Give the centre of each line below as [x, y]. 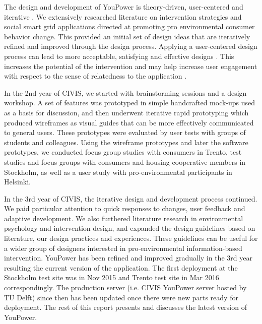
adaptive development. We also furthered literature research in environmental [124, 218]
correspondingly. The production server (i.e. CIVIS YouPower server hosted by [125, 287]
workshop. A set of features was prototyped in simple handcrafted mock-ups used [130, 103]
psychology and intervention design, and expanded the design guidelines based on [130, 228]
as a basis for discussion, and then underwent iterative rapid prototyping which [126, 112]
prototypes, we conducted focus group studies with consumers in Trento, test [123, 152]
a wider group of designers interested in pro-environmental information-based [123, 248]
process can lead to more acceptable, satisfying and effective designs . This [119, 56]
